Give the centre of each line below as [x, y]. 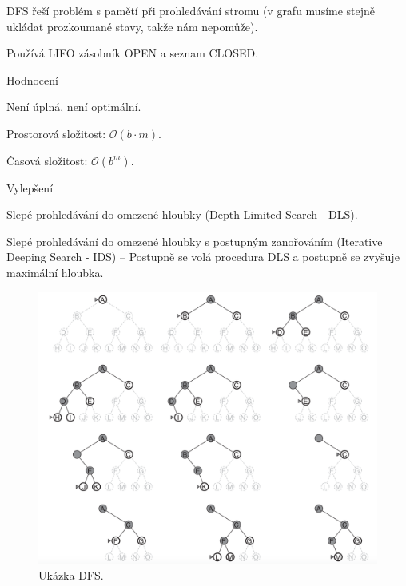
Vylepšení [30, 187]
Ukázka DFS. [71, 575]
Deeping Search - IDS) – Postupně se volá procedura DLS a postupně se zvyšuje [203, 257]
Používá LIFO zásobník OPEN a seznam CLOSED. [133, 53]
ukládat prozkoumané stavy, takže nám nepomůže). [132, 26]
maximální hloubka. [55, 272]
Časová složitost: [47, 160]
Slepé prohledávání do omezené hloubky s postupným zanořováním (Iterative [195, 241]
